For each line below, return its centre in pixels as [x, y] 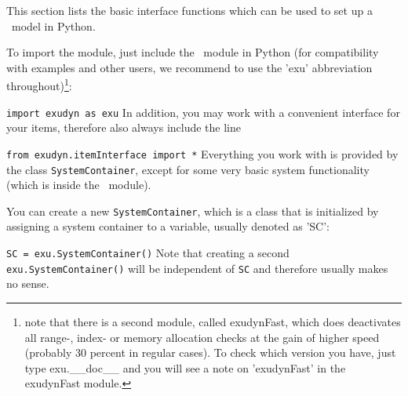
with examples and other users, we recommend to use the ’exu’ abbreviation [189, 67]
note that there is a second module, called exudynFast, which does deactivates [213, 321]
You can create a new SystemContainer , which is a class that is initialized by [193, 211]
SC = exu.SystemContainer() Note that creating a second [148, 253]
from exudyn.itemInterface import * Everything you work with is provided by [202, 153]
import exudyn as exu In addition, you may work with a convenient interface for [203, 112]
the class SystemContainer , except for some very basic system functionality [188, 169]
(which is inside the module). [79, 185]
